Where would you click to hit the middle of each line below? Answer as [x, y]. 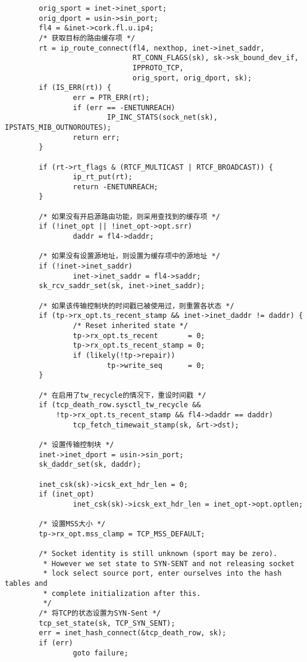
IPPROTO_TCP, [158, 68]
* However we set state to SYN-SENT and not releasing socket [169, 563]
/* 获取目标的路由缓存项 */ [87, 38]
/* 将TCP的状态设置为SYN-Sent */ [100, 613]
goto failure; [101, 653]
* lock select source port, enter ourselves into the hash [162, 574]
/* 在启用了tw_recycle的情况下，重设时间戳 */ [123, 395]
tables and [26, 584]
